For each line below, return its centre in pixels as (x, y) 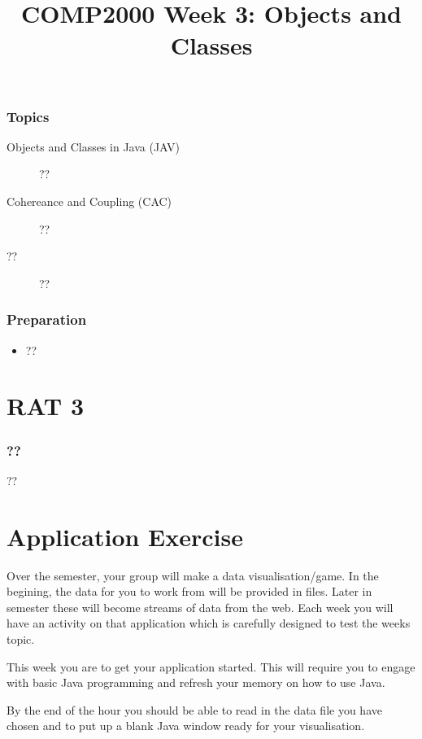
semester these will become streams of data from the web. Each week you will (200, 607)
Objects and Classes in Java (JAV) (94, 146)
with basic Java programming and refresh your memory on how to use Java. (196, 682)
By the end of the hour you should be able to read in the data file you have (194, 709)
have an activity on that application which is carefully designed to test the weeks (209, 623)
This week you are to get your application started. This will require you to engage (211, 666)
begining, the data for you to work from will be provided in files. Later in (189, 591)
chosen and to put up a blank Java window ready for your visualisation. (186, 726)
